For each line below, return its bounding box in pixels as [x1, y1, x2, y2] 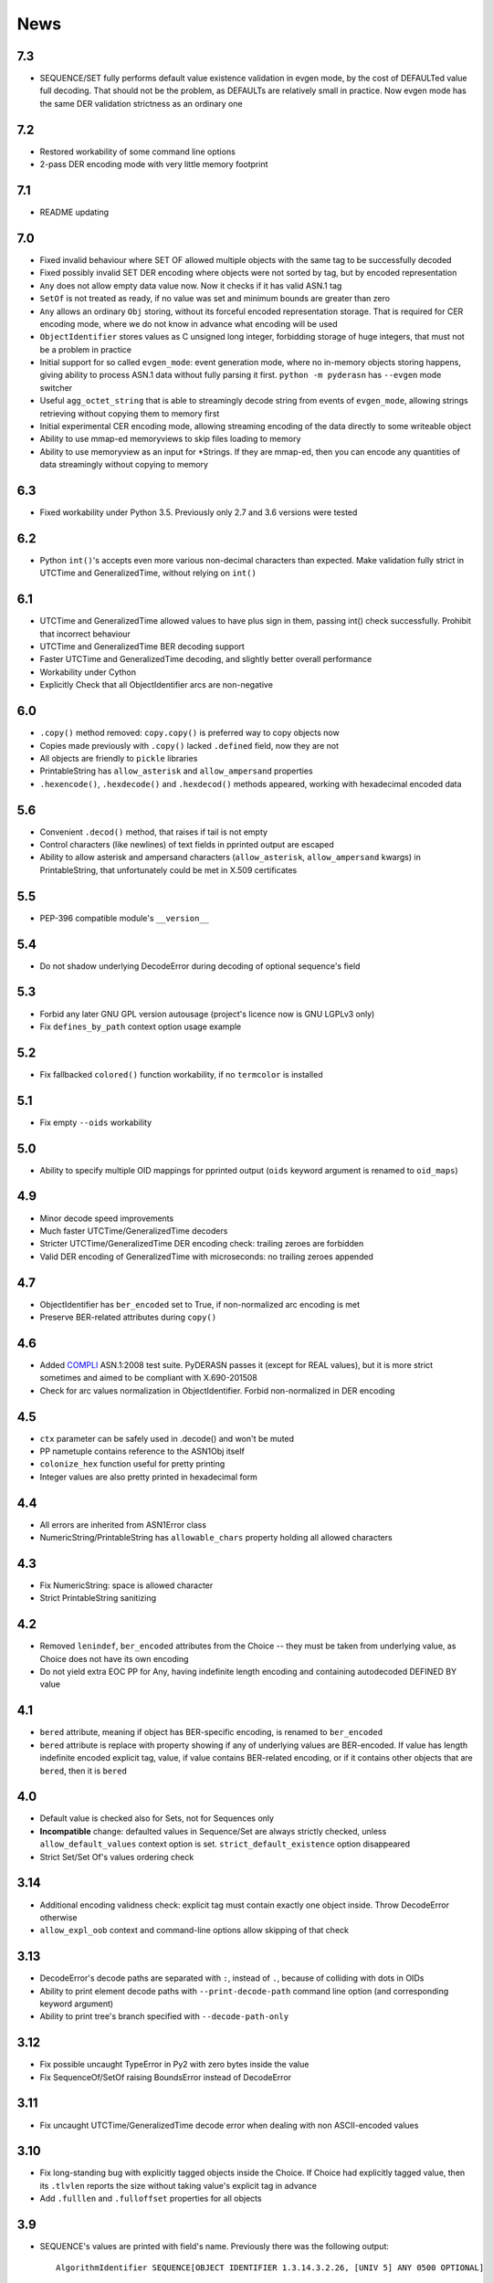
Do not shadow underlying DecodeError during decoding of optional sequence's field [39, 960, 361, 972]
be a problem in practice [39, 343, 132, 355]
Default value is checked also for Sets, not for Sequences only [39, 1813, 274, 1824]
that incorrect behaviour [39, 628, 131, 639]
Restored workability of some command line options [39, 146, 236, 157]
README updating [39, 206, 110, 218]
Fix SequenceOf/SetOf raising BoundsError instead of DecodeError [39, 2071, 292, 2082]
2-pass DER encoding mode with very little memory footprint [39, 159, 268, 170]
